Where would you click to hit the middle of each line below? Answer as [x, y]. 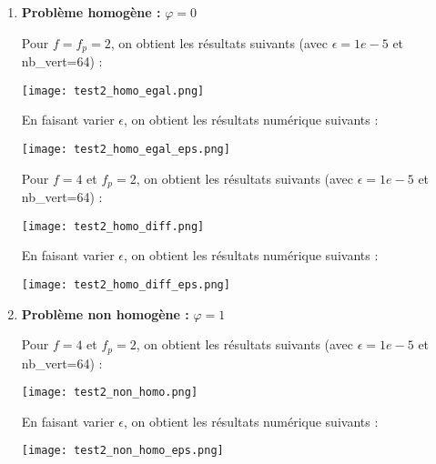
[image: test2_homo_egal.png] [113, 91]
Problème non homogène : [105, 313]
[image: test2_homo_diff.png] [113, 226]
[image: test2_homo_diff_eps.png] [126, 284]
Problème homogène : [91, 12]
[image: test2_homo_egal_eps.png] [126, 149]
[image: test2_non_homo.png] [110, 393]
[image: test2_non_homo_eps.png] [122, 451]
